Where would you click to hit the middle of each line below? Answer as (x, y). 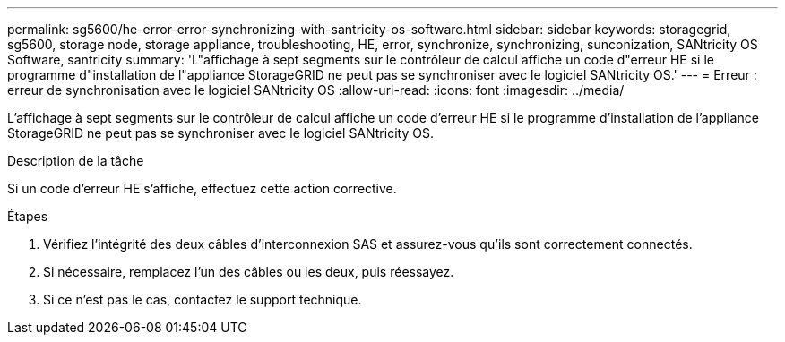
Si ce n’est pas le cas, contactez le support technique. (203, 299)
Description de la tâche (76, 161)
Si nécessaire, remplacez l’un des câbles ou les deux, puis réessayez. (249, 272)
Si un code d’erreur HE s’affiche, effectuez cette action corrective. (202, 188)
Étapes (28, 216)
